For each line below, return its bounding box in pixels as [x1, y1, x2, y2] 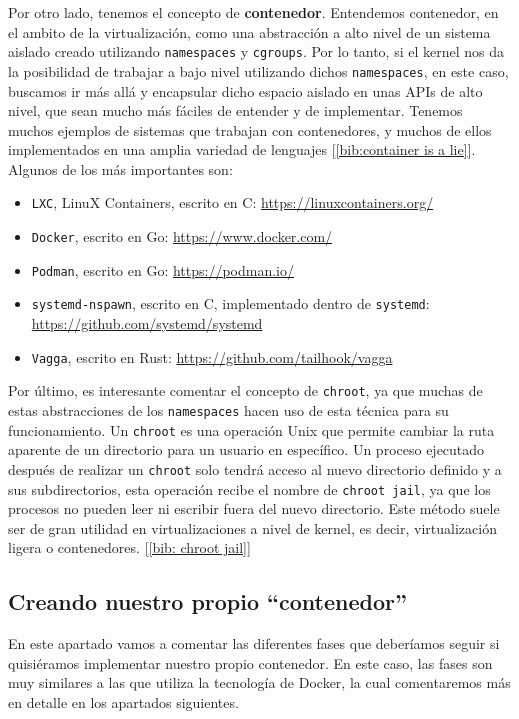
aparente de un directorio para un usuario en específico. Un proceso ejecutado [8, 439, 485, 460]
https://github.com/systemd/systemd [31, 313, 263, 334]
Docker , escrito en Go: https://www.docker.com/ [31, 226, 333, 247]
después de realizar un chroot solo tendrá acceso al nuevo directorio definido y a [8, 458, 502, 479]
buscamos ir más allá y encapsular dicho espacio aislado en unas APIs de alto [8, 80, 483, 101]
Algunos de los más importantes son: [8, 158, 233, 179]
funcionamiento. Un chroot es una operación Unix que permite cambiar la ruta [8, 419, 495, 440]
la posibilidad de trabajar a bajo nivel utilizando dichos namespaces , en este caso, [8, 60, 509, 81]
